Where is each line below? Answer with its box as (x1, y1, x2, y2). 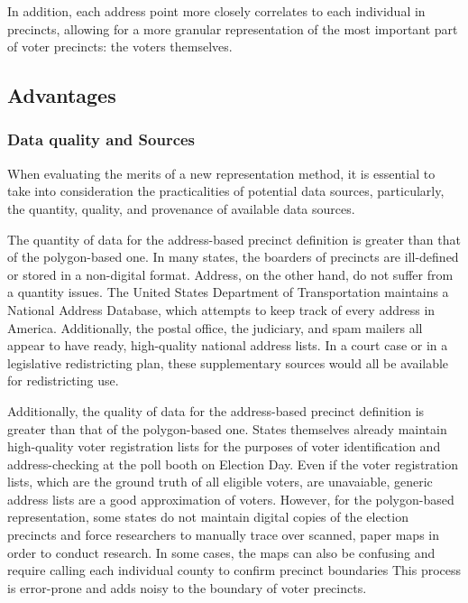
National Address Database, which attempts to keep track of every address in (7, 300, 436, 319)
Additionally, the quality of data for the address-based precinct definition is (7, 401, 425, 420)
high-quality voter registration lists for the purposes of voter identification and (7, 437, 441, 456)
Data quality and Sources (7, 128, 196, 151)
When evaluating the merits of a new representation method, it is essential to (7, 163, 436, 182)
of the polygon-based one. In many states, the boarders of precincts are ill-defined (7, 247, 459, 266)
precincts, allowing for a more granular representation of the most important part (7, 19, 458, 38)
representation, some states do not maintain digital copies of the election (7, 507, 408, 526)
